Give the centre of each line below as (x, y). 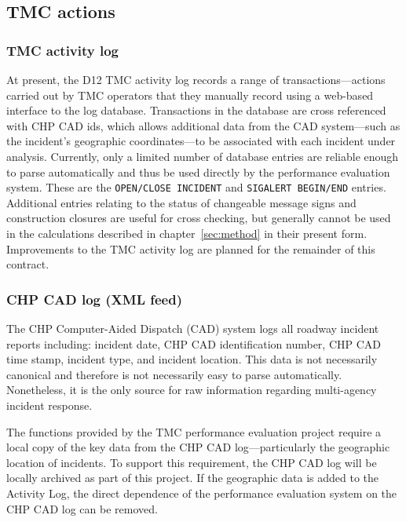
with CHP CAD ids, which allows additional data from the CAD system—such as (203, 125)
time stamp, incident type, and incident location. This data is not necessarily (192, 359)
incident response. (49, 405)
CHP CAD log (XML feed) (94, 299)
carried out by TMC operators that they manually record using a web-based (190, 95)
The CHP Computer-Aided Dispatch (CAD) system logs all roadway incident (193, 328)
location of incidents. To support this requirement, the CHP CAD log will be (192, 462)
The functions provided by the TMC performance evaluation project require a (194, 431)
